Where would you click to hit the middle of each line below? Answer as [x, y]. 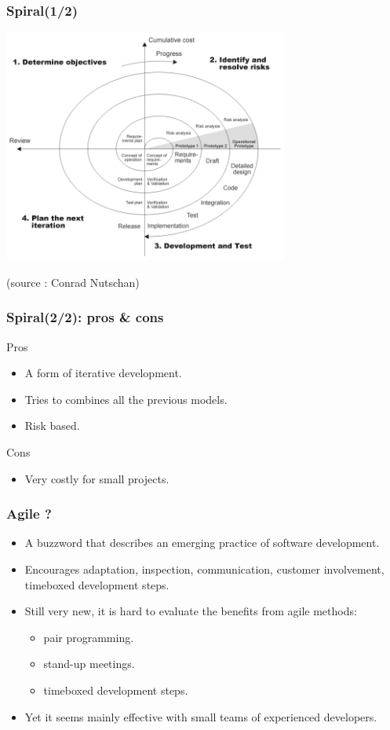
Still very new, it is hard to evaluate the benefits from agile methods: [191, 611]
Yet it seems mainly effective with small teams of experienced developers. [201, 716]
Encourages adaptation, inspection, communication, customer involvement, [204, 569]
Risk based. [52, 426]
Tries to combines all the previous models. [126, 399]
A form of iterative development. [103, 373]
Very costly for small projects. [97, 478]
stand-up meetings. [89, 664]
